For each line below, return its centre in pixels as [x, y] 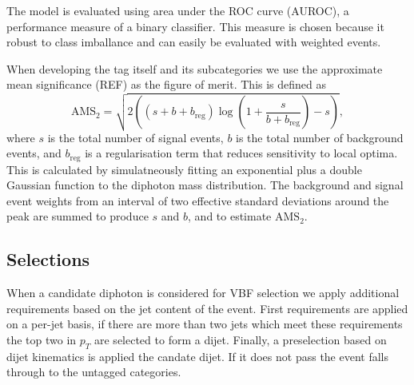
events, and [34, 153]
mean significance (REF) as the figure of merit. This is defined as [167, 84]
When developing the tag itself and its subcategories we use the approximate [195, 68]
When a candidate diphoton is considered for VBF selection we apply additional [203, 293]
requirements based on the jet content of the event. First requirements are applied [207, 308]
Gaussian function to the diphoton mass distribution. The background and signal [205, 185]
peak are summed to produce [78, 216]
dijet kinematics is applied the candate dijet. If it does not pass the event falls [198, 356]
